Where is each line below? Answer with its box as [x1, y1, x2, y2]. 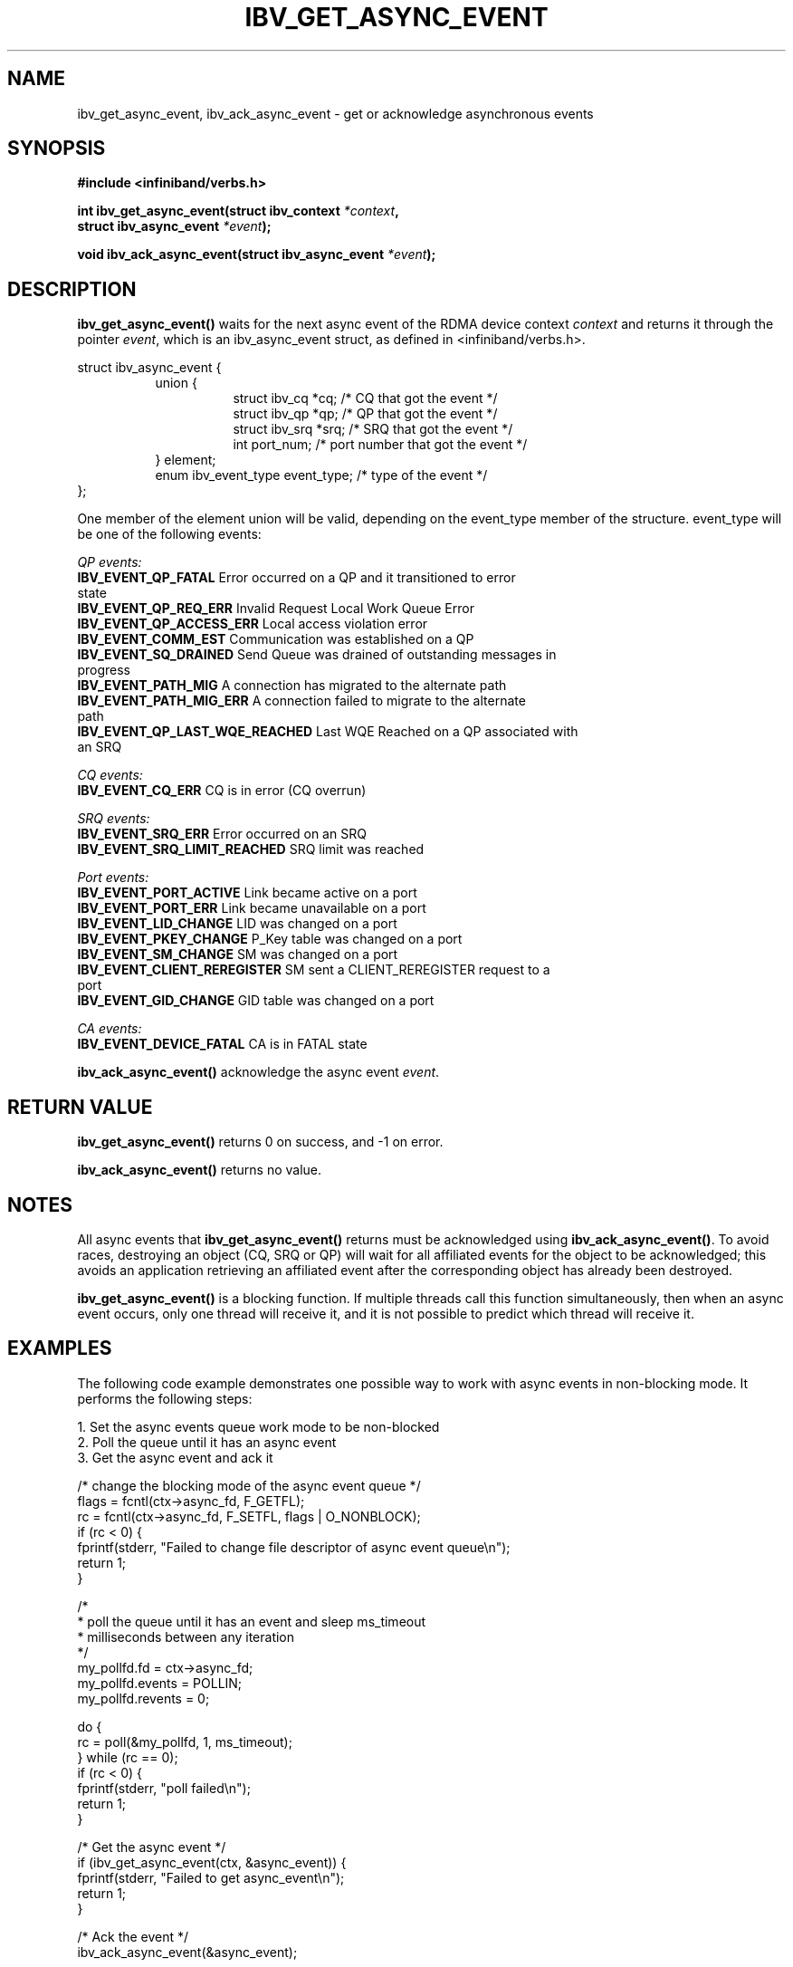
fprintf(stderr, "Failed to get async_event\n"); [77, 1869, 345, 1885]
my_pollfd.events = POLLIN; [77, 1674, 243, 1691]
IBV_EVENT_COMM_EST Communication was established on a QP [77, 631, 474, 648]
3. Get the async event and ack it [77, 1449, 273, 1465]
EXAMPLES [7, 1337, 112, 1360]
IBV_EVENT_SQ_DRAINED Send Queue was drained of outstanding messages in [77, 647, 557, 663]
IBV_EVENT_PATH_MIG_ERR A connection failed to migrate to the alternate [77, 693, 526, 709]
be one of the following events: [77, 526, 262, 542]
